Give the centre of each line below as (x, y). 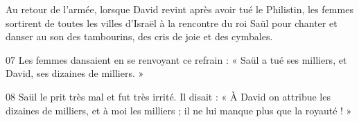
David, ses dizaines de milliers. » (75, 73)
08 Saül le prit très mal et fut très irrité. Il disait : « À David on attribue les (168, 96)
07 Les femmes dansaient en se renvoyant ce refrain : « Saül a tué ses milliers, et (176, 59)
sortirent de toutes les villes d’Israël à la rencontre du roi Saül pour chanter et (172, 23)
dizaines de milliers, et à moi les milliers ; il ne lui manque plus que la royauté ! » (179, 110)
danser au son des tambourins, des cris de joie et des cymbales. (139, 36)
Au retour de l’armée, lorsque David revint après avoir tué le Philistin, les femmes (179, 9)
